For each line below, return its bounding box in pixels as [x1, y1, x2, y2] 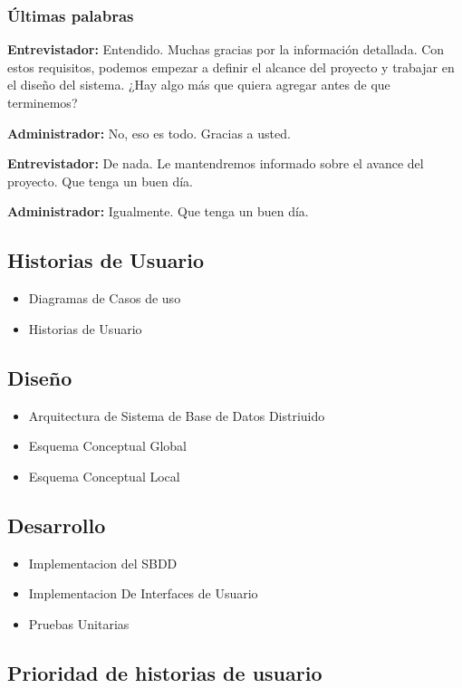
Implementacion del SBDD [28, 553, 178, 572]
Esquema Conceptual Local [28, 466, 180, 485]
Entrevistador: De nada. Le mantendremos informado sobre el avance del [7, 154, 424, 173]
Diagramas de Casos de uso [28, 289, 181, 308]
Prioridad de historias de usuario [7, 658, 322, 686]
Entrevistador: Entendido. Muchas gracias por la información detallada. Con [7, 40, 445, 59]
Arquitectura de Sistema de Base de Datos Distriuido [28, 406, 325, 425]
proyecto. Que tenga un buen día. [7, 171, 194, 190]
